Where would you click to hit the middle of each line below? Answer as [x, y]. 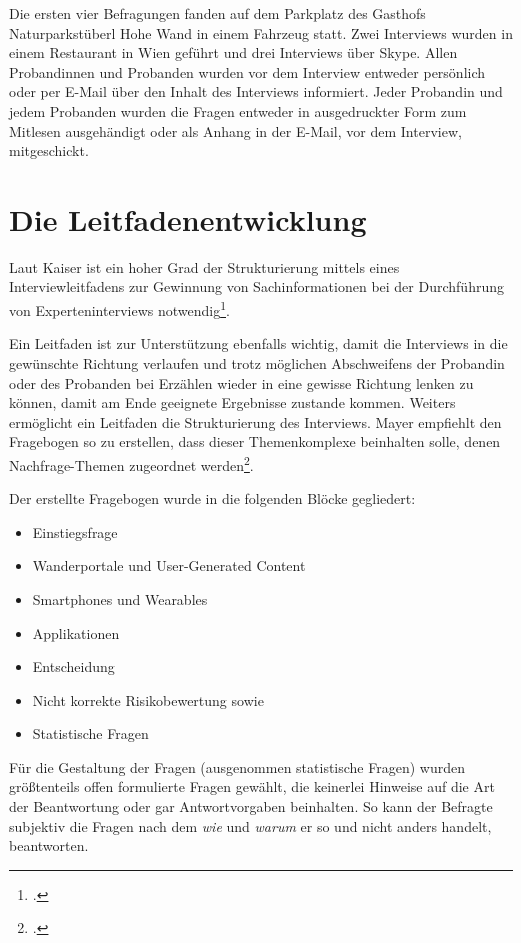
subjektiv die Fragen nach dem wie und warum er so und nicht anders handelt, [250, 825]
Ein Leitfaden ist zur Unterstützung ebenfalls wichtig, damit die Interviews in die [258, 343]
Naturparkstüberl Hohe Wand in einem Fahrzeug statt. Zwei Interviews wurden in [261, 32]
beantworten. [49, 845]
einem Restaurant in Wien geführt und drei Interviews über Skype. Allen [233, 52]
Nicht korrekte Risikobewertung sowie [148, 699]
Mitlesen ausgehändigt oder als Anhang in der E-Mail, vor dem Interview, [235, 130]
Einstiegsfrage [75, 531]
